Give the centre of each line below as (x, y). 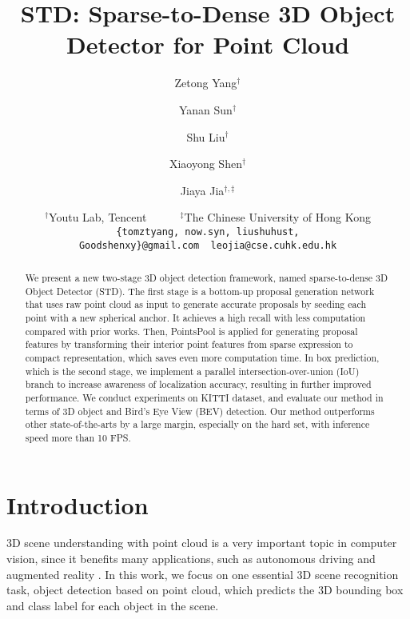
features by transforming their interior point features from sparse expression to (189, 344)
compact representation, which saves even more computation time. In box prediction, (202, 357)
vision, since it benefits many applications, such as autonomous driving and (191, 559)
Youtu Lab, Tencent (98, 217)
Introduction (78, 504)
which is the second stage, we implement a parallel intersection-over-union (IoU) (192, 371)
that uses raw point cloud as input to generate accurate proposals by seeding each (196, 304)
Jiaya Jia (202, 190)
